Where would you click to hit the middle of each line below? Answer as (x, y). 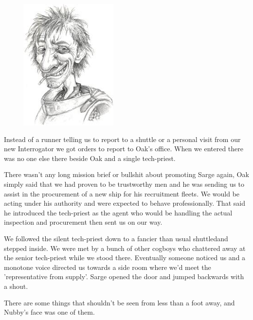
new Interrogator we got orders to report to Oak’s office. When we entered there (124, 149)
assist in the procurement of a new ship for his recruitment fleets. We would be (122, 193)
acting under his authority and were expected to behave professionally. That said (125, 203)
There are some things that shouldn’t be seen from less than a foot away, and (119, 302)
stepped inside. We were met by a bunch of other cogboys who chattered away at (125, 248)
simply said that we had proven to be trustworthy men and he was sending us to (124, 184)
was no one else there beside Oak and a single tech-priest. (90, 158)
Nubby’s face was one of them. (49, 312)
